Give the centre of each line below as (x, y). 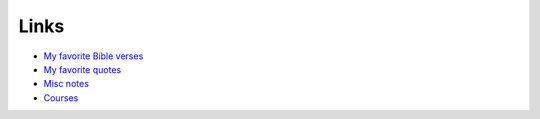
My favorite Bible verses (93, 56)
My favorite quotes (82, 69)
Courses (61, 97)
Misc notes (66, 84)
